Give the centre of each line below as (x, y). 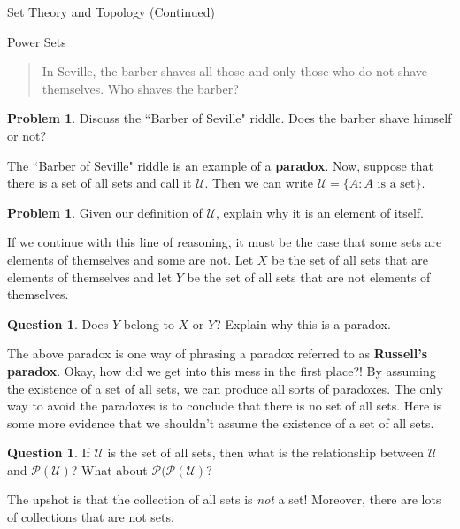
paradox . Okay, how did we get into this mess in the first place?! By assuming (222, 370)
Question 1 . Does (58, 323)
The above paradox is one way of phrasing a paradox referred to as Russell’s (218, 353)
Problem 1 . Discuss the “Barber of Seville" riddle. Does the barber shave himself (230, 118)
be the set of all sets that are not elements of (309, 276)
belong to (149, 323)
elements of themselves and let (90, 276)
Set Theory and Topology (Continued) (111, 11)
